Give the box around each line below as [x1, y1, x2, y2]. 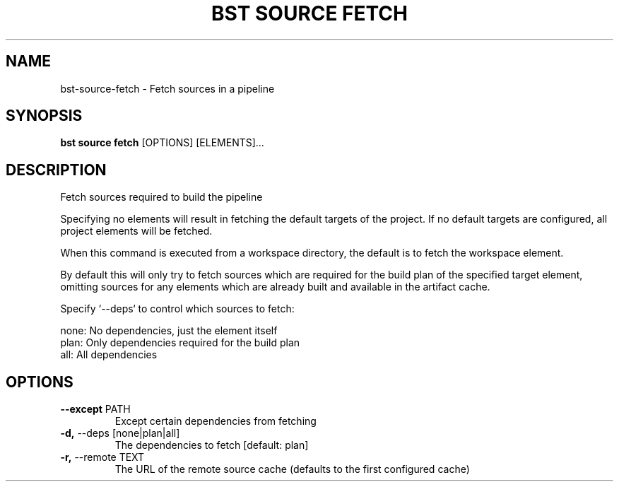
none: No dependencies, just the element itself [60, 324, 278, 337]
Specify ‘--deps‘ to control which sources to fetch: [60, 303, 295, 315]
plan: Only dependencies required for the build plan [60, 336, 300, 349]
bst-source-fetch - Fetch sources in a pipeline [60, 82, 275, 95]
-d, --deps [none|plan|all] [60, 427, 180, 440]
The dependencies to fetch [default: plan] [114, 439, 309, 452]
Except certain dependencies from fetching [114, 415, 317, 428]
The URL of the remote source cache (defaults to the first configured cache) [114, 463, 470, 476]
